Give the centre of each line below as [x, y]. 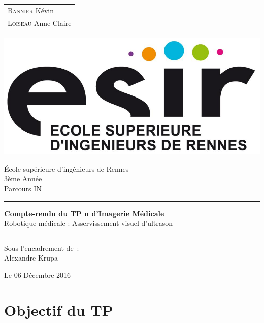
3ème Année [23, 179]
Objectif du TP [59, 310]
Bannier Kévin [31, 10]
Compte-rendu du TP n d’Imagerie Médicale [84, 213]
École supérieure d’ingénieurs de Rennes [67, 168]
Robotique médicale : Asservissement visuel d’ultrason [89, 223]
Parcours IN [23, 189]
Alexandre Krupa [31, 258]
